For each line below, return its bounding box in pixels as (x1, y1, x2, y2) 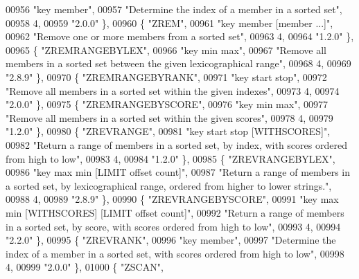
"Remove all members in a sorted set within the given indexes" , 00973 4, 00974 (6, 83, 340, 98)
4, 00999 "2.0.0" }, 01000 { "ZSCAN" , (6, 260, 164, 274)
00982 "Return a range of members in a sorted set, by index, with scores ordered (6, 137, 347, 152)
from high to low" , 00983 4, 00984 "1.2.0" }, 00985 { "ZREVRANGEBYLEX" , (6, 151, 335, 165)
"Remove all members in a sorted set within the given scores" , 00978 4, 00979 (6, 110, 333, 125)
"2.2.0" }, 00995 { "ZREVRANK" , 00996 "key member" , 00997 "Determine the (6, 233, 336, 247)
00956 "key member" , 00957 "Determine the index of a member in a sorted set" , (6, 2, 342, 16)
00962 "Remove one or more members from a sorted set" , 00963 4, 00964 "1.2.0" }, (6, 29, 354, 44)
